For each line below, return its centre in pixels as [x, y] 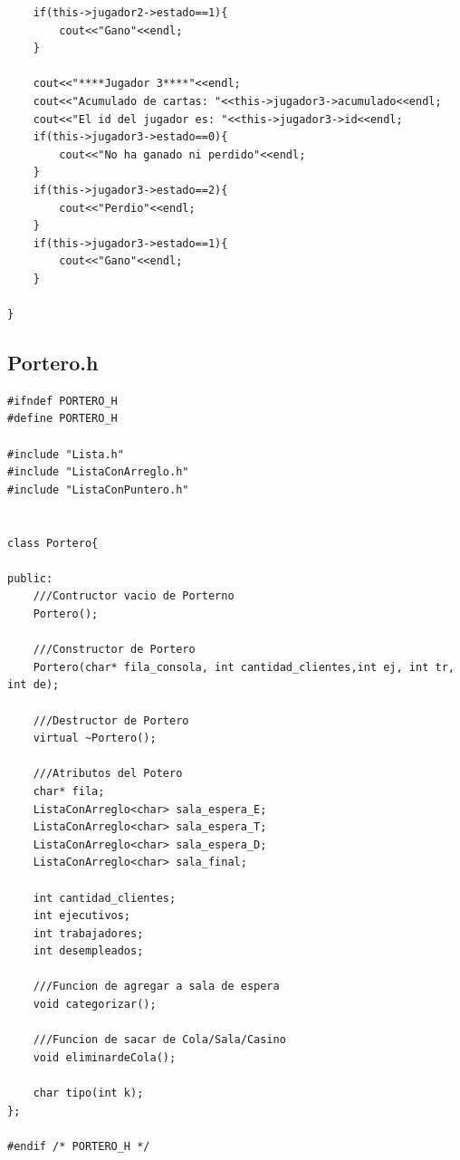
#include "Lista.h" [66, 454]
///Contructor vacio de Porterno [134, 596]
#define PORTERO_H [62, 419]
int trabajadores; [88, 933]
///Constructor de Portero [114, 650]
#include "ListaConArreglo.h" [98, 472]
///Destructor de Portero [111, 720]
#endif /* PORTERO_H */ [79, 1146]
